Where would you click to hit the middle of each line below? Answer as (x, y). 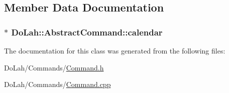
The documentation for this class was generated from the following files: (115, 50)
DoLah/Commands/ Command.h (54, 67)
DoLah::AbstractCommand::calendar (87, 32)
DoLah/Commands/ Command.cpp (58, 84)
